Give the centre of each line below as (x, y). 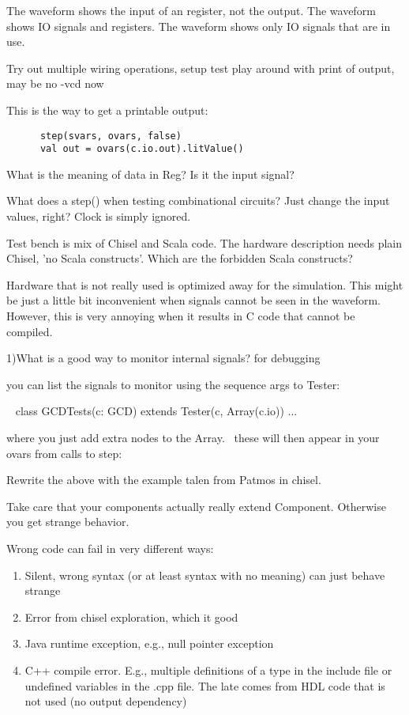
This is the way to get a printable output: (107, 110)
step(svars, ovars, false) (111, 136)
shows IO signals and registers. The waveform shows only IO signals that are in (199, 26)
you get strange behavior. (68, 522)
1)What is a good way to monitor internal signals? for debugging (163, 358)
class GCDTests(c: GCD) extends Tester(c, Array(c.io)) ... (156, 411)
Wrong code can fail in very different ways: (110, 548)
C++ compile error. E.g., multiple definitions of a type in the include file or (208, 670)
